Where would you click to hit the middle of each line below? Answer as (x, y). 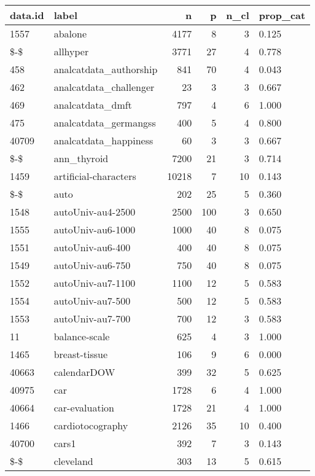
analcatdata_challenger (104, 87)
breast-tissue (81, 354)
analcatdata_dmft (93, 105)
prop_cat (282, 15)
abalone (70, 33)
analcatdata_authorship (106, 69)
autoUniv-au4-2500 (95, 212)
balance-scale (82, 336)
